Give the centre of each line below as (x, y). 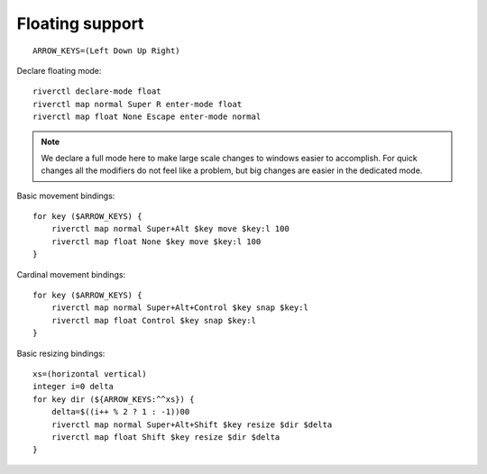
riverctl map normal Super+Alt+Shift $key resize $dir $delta (192, 424)
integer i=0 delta (74, 387)
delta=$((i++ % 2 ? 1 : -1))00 (120, 412)
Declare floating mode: (59, 70)
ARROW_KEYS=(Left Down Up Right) (106, 50)
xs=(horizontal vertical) (90, 374)
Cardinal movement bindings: (71, 274)
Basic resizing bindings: (61, 353)
